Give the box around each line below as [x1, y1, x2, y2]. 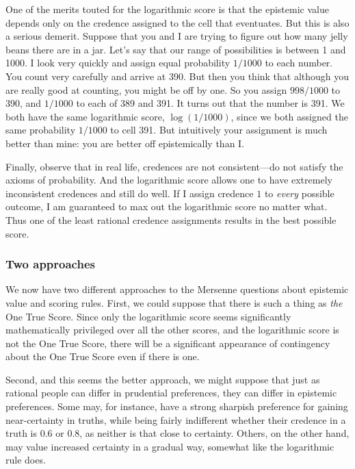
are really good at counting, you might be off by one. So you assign [5, 82, 287, 97]
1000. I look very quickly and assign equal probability [5, 55, 231, 70]
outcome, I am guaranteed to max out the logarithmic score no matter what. [5, 199, 328, 214]
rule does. [5, 453, 46, 467]
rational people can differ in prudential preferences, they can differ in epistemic [5, 385, 337, 400]
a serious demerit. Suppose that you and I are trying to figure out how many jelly [5, 29, 348, 43]
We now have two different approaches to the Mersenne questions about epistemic [5, 282, 349, 296]
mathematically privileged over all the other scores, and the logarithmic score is [5, 322, 339, 337]
